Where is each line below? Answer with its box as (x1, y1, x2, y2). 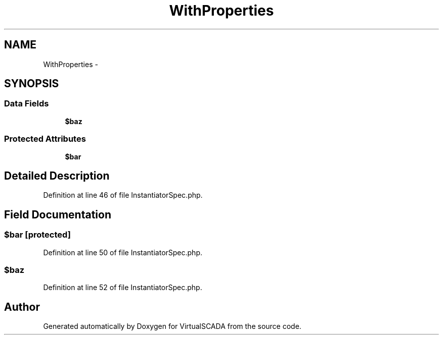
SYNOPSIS (4, 77, 59, 90)
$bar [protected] (4, 230, 71, 240)
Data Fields (4, 98, 49, 109)
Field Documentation (4, 208, 111, 221)
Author (4, 300, 40, 313)
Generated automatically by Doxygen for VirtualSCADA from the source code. (43, 322, 301, 331)
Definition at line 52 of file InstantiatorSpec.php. (43, 283, 202, 292)
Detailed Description (4, 169, 110, 182)
